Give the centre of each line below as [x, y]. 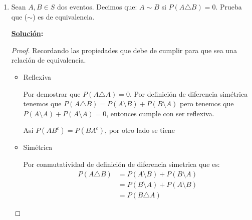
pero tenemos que [207, 103]
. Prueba [229, 7]
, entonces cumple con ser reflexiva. [160, 113]
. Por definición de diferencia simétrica [189, 93]
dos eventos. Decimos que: [97, 7]
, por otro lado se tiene [140, 130]
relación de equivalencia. [49, 60]
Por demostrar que [52, 93]
